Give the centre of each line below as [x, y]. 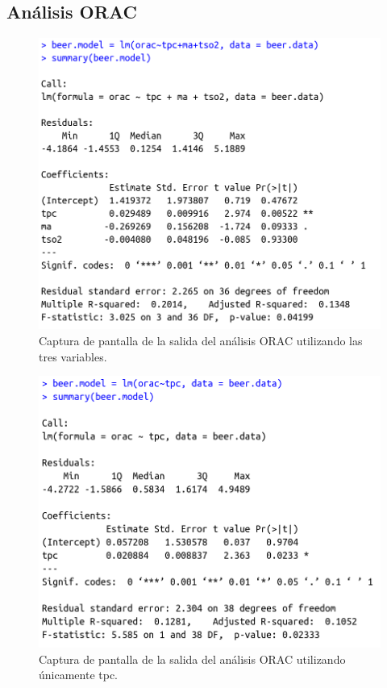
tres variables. [73, 356]
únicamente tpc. [78, 675]
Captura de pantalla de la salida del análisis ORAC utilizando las [201, 340]
